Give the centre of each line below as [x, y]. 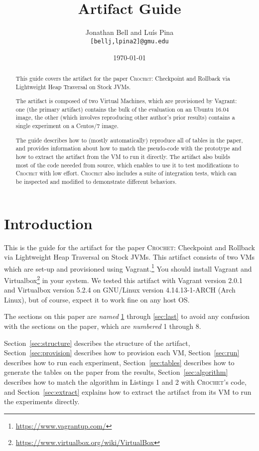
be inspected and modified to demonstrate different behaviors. [96, 181]
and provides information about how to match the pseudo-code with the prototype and [129, 148]
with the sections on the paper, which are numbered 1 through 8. [103, 326]
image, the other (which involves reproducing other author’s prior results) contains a [125, 117]
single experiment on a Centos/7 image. [67, 126]
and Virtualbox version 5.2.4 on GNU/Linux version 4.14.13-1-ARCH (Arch [120, 290]
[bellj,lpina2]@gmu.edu [129, 41]
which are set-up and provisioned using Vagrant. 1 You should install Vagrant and [128, 268]
